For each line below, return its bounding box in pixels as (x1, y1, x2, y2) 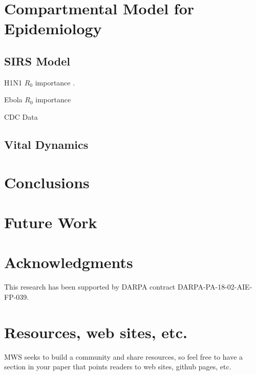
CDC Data (4, 111, 38, 122)
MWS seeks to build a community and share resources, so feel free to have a (4, 351, 243, 362)
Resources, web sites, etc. (4, 321, 187, 342)
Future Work (4, 211, 97, 232)
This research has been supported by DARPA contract (4, 281, 176, 292)
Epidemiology (4, 18, 102, 39)
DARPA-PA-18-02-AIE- (177, 281, 252, 292)
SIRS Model (4, 53, 71, 69)
